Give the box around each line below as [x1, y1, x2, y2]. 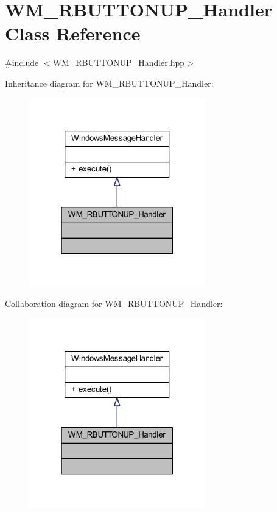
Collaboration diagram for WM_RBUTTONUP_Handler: [5, 297, 223, 310]
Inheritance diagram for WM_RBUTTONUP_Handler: [5, 76, 214, 89]
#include [5, 56, 39, 69]
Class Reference [5, 21, 141, 46]
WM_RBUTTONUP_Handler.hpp [52, 56, 185, 69]
